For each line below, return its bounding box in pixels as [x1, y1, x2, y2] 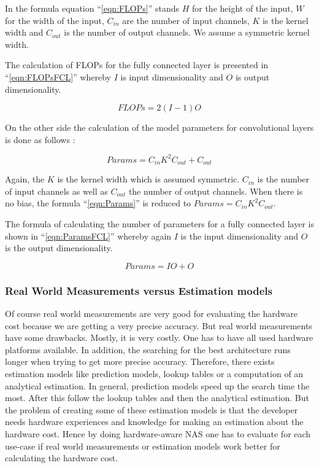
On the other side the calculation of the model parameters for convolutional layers [5, 121, 314, 134]
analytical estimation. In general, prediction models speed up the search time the [5, 379, 310, 392]
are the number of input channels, [122, 14, 250, 26]
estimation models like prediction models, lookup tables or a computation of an [5, 367, 304, 380]
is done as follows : [5, 133, 75, 146]
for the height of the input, [191, 2, 293, 14]
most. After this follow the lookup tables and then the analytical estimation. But [5, 391, 310, 404]
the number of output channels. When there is [128, 184, 303, 197]
